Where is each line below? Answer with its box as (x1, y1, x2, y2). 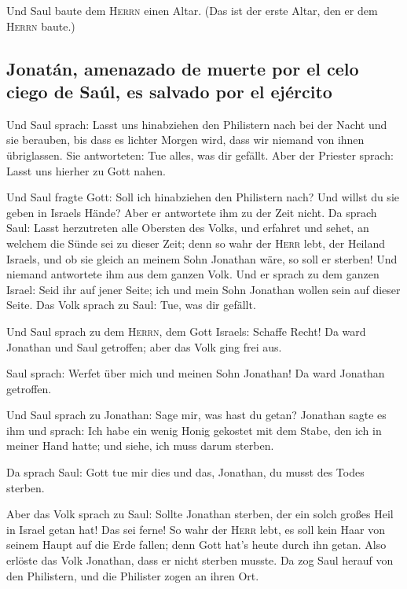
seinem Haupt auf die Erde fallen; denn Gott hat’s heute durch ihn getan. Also (6, 536, 387, 553)
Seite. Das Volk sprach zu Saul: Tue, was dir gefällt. (6, 296, 256, 313)
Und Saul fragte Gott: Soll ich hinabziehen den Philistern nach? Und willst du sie (6, 189, 399, 205)
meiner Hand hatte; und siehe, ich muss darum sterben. (6, 437, 274, 454)
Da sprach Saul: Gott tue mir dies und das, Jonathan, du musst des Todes (6, 464, 365, 480)
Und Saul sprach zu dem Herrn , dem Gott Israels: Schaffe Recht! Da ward (6, 322, 366, 339)
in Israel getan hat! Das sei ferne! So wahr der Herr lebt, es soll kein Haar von (6, 521, 385, 537)
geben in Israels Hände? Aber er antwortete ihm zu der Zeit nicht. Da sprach (6, 204, 377, 220)
